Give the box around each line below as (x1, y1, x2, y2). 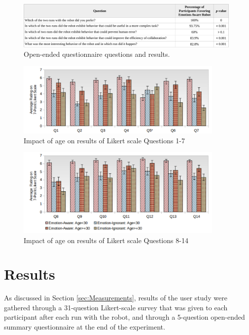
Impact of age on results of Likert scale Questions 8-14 (24, 235, 188, 245)
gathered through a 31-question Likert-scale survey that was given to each (4, 302, 228, 312)
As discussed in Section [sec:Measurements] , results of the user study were (4, 293, 227, 303)
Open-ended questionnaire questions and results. (24, 49, 170, 59)
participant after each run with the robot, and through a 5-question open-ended (4, 312, 245, 322)
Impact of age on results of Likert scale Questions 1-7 (24, 135, 185, 145)
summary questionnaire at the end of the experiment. (4, 322, 165, 332)
